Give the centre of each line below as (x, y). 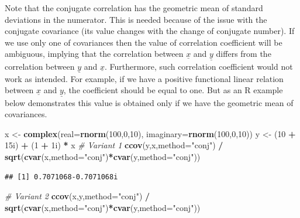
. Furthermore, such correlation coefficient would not (199, 66)
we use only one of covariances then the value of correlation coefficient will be (144, 42)
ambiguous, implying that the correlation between (94, 54)
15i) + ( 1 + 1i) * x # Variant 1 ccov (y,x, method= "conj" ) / (114, 145)
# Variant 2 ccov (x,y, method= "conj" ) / (77, 196)
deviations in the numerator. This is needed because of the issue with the (136, 19)
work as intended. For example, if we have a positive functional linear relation (144, 78)
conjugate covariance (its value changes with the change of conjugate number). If (150, 31)
